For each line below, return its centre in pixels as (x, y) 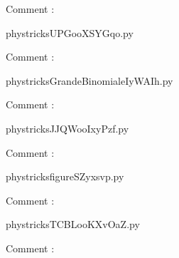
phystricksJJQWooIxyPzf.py (67, 128)
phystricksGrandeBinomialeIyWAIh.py (89, 80)
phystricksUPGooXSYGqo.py (70, 32)
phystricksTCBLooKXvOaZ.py (73, 224)
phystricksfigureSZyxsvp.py (65, 176)
